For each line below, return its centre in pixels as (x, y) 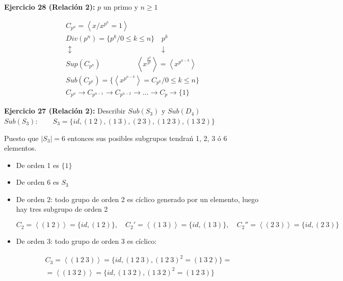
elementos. (20, 148)
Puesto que (21, 138)
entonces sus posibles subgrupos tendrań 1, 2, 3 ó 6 (147, 138)
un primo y (121, 7)
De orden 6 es (37, 182)
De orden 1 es (37, 165)
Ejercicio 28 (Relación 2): (50, 7)
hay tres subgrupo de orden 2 (62, 209)
